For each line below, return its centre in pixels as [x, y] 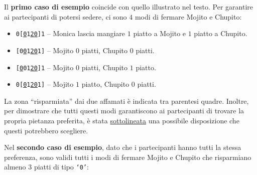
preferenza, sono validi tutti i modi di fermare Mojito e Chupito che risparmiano [128, 157]
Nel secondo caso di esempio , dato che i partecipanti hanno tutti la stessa [123, 147]
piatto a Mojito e [160, 33]
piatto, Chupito [105, 84]
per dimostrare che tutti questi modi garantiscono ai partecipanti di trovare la [124, 111]
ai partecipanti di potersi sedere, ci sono [66, 16]
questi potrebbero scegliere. [46, 130]
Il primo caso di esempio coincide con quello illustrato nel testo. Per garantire [129, 7]
